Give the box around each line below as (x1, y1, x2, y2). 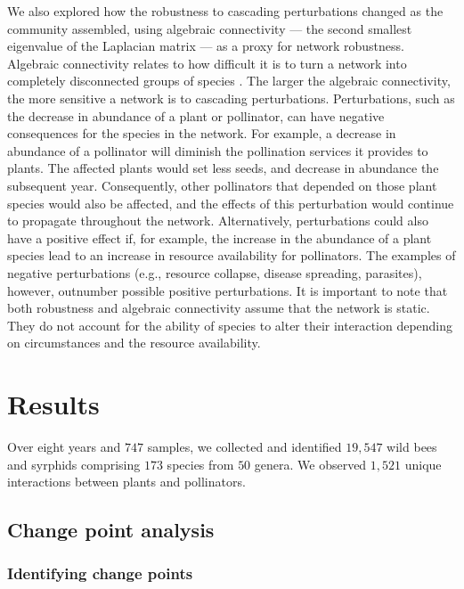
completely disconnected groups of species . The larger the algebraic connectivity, (7, 71, 451, 90)
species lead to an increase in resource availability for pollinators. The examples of (7, 246, 456, 265)
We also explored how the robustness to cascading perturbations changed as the (7, 2, 444, 20)
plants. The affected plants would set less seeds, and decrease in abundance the (7, 159, 439, 177)
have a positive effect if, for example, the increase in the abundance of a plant (7, 228, 432, 247)
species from (167, 454, 234, 473)
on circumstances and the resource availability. (7, 333, 261, 352)
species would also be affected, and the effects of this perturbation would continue (7, 193, 454, 212)
